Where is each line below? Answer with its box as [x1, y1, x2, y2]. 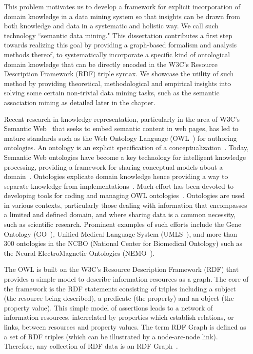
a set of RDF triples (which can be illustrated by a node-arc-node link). [4, 331, 218, 341]
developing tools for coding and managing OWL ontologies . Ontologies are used [4, 190, 245, 200]
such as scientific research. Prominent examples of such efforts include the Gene [4, 219, 242, 229]
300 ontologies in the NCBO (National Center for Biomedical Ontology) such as [4, 238, 243, 248]
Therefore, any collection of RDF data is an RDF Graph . [4, 341, 178, 351]
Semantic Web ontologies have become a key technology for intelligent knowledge [4, 152, 246, 162]
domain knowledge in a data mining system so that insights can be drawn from [4, 11, 240, 21]
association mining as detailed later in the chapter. [4, 97, 156, 107]
